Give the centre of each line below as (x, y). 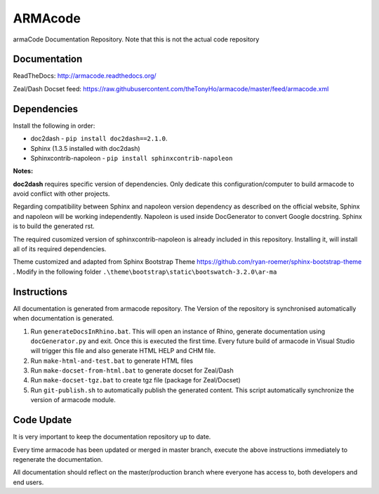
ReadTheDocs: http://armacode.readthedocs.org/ (85, 76)
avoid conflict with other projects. (61, 194)
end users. (28, 482)
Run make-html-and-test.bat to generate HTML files (112, 361)
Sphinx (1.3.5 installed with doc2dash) (85, 148)
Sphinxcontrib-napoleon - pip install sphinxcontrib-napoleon (132, 158)
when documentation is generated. (64, 319)
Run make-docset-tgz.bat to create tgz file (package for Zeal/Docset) (136, 380)
